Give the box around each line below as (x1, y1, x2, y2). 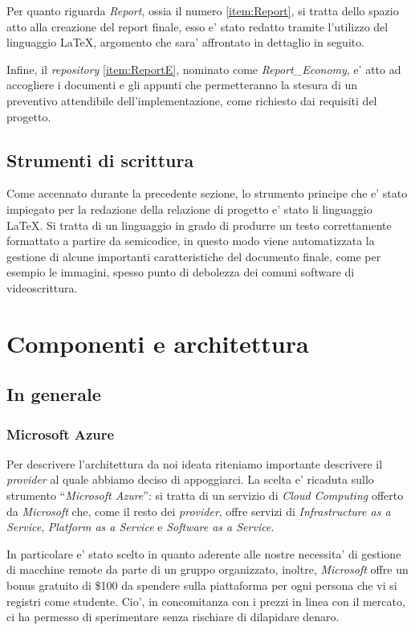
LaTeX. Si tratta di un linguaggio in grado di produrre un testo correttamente (6, 216, 392, 233)
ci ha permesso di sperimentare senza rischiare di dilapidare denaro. (6, 608, 340, 625)
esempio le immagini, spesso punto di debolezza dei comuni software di (6, 264, 355, 280)
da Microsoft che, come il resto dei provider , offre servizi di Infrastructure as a (6, 502, 391, 519)
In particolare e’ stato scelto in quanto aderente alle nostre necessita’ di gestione (6, 545, 401, 562)
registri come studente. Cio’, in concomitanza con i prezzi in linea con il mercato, (6, 592, 405, 609)
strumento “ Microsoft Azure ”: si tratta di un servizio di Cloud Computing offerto (6, 487, 404, 504)
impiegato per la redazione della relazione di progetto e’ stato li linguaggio (6, 200, 372, 217)
